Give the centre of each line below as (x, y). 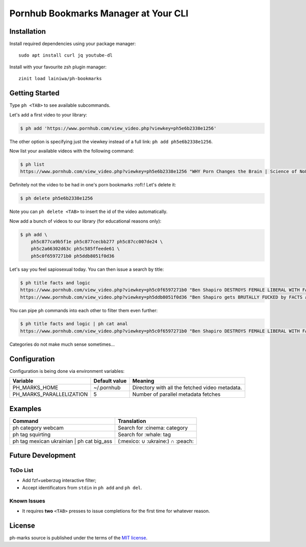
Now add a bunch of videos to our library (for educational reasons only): (85, 221)
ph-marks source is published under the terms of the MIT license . (79, 538)
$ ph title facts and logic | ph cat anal (74, 324)
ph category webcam (38, 427)
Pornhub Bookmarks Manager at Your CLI (99, 13)
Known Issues (27, 501)
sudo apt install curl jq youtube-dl (66, 55)
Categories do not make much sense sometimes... (62, 344)
